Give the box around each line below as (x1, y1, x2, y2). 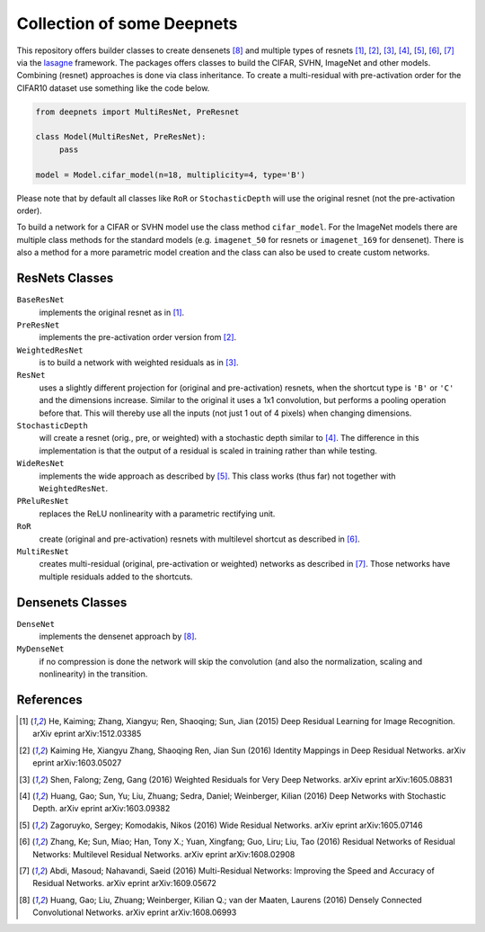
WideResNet (16, 459, 65, 469)
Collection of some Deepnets (16, 13, 238, 33)
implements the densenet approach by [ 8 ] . (39, 631, 198, 641)
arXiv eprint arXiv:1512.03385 (32, 729, 142, 739)
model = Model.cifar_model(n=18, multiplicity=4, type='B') (35, 169, 306, 180)
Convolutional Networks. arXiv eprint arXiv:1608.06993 (32, 907, 237, 918)
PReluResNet (16, 496, 69, 506)
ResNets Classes (16, 271, 114, 286)
